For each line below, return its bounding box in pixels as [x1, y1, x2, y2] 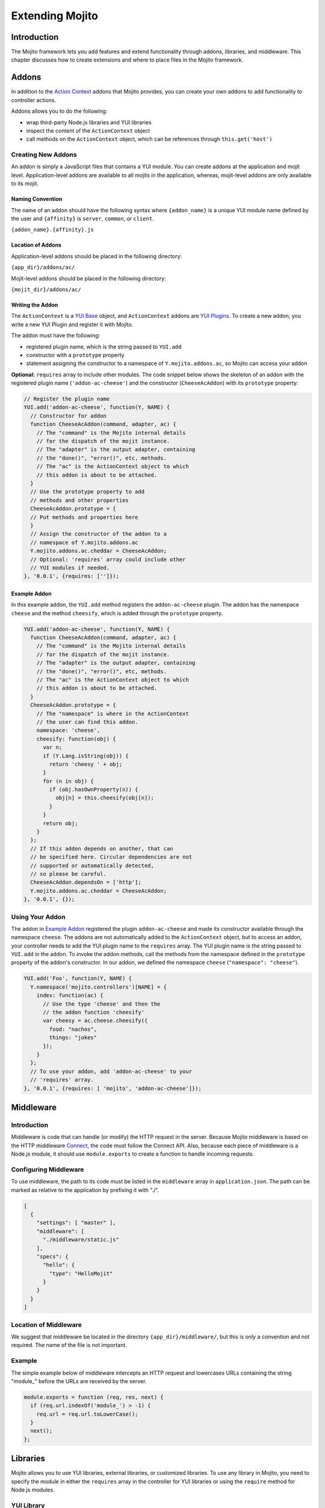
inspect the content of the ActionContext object [26, 127, 150, 134]
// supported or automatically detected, [30, 862, 155, 869]
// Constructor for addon [30, 412, 107, 419]
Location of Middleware [11, 1320, 82, 1329]
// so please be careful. [30, 870, 107, 877]
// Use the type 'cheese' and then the [43, 1000, 161, 1007]
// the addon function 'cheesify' [43, 1009, 144, 1016]
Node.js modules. [11, 1486, 55, 1494]
